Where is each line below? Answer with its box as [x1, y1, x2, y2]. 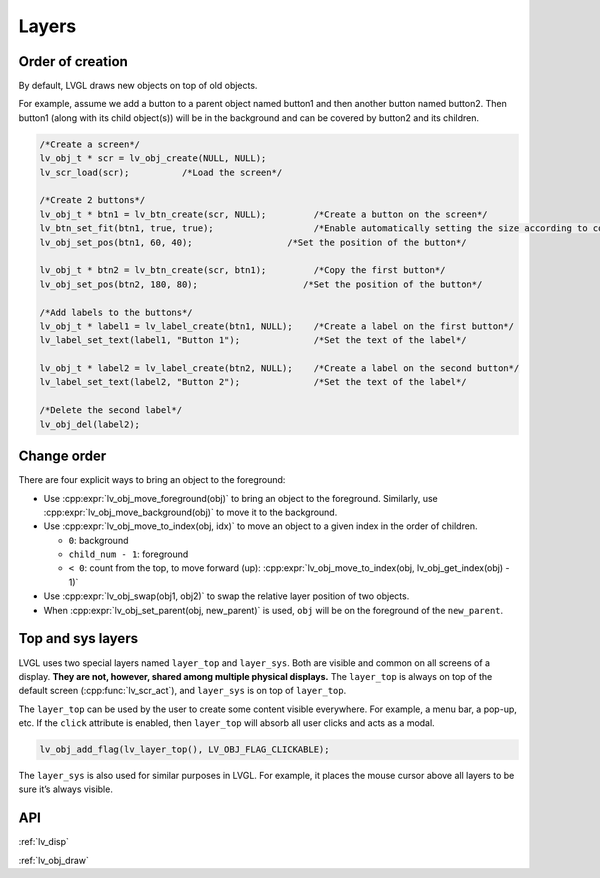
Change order [18, 448, 107, 465]
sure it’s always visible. [18, 783, 114, 795]
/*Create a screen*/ [39, 138, 140, 150]
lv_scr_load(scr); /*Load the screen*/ [39, 166, 283, 178]
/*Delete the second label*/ [39, 405, 183, 416]
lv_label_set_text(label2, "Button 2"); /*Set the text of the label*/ [39, 376, 467, 388]
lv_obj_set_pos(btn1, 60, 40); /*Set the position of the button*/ [39, 236, 467, 248]
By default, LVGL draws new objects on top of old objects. [18, 80, 258, 92]
